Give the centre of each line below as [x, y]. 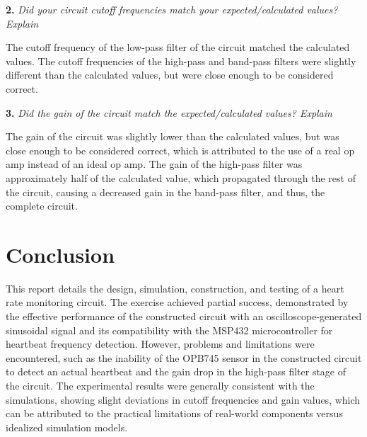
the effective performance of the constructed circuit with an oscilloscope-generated [184, 316]
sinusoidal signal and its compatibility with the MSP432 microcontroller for [169, 330]
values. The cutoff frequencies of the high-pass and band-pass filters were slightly [181, 61]
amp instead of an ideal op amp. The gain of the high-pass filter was [154, 164]
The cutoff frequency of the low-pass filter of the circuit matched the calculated [178, 47]
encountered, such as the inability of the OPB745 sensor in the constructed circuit [184, 357]
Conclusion [60, 254]
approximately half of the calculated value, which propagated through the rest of [181, 177]
